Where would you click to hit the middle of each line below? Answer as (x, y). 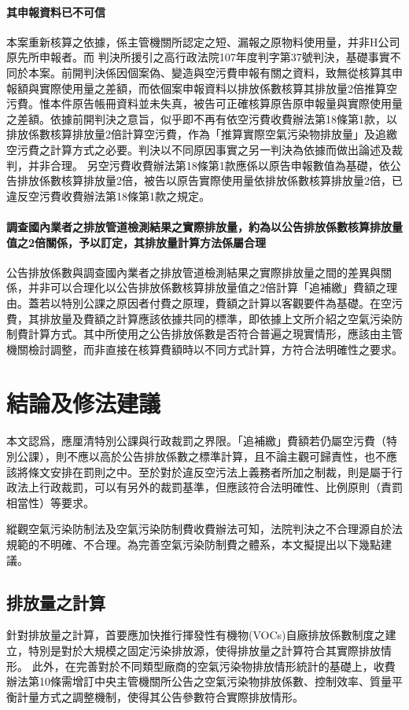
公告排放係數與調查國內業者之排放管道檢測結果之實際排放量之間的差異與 (193, 272)
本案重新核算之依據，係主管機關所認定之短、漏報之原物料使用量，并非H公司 (203, 41)
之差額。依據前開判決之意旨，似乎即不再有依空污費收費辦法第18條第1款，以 (202, 118)
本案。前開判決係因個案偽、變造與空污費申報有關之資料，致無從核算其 (210, 72)
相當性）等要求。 (50, 502)
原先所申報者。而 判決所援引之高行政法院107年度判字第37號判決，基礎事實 (198, 57)
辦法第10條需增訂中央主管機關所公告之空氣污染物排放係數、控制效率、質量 (199, 681)
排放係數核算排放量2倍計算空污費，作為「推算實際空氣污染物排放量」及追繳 (202, 134)
